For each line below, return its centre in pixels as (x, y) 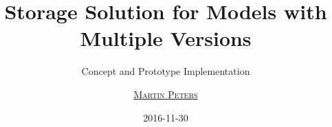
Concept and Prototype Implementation (166, 71)
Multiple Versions (166, 38)
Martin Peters (166, 94)
